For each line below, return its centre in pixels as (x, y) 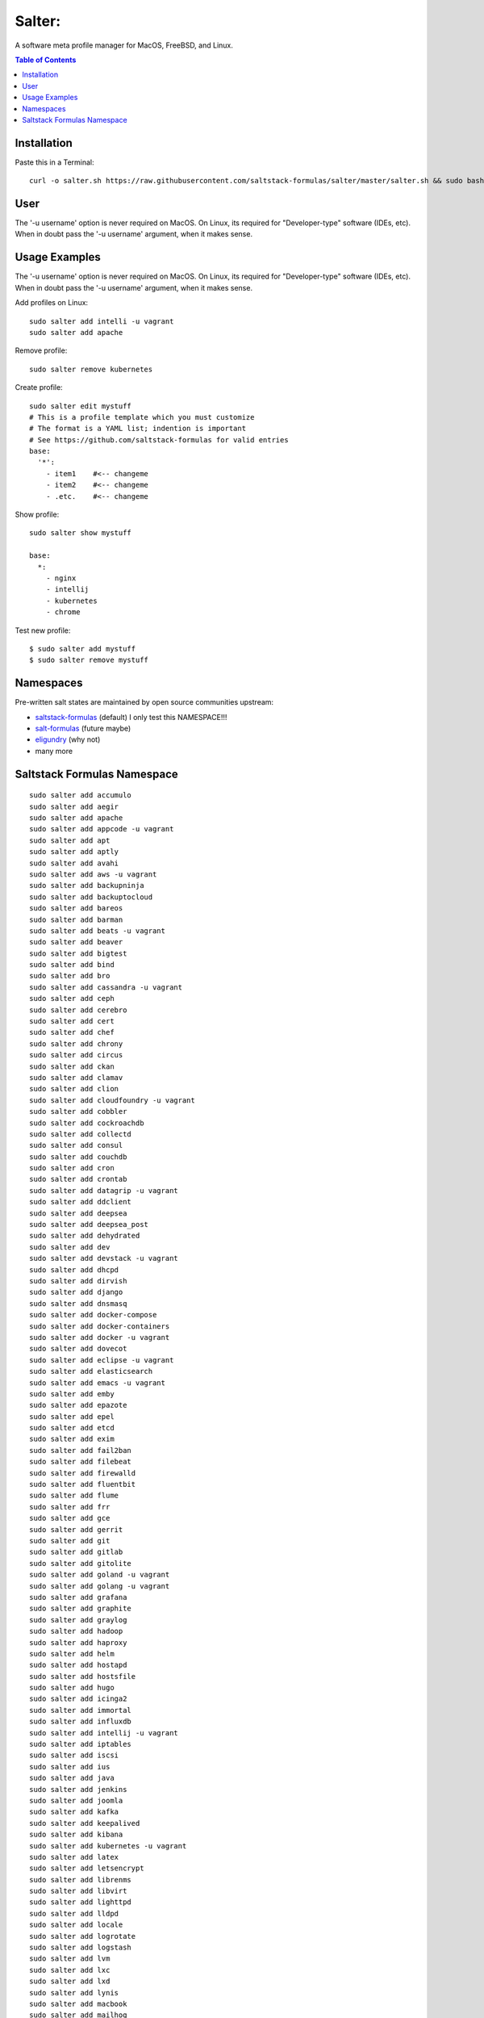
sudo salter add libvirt (78, 1891)
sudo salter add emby (72, 1394)
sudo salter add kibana (76, 1835)
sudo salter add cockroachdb (87, 1123)
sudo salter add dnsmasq (78, 1303)
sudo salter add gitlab (76, 1552)
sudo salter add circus (76, 1055)
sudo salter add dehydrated (85, 1236)
